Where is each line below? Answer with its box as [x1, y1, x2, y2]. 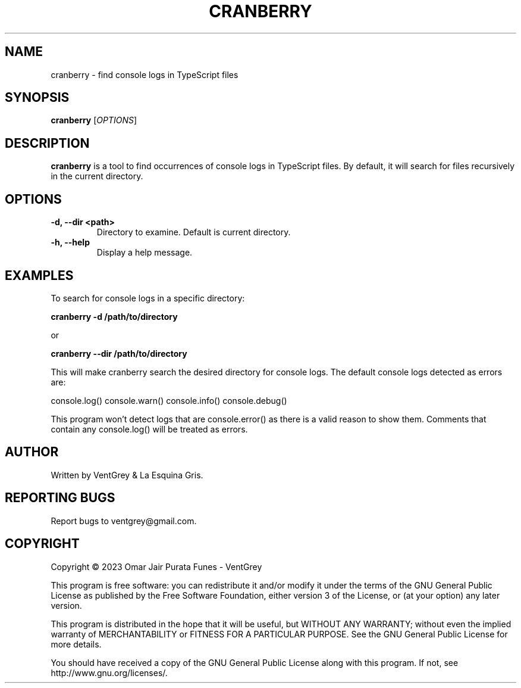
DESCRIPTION [5, 135, 90, 151]
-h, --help [51, 237, 90, 248]
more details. [51, 639, 102, 649]
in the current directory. [51, 171, 143, 182]
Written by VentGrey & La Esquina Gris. [51, 469, 203, 480]
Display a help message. [96, 247, 193, 258]
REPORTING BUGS [5, 490, 115, 506]
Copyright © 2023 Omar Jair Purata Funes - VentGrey [51, 561, 262, 572]
